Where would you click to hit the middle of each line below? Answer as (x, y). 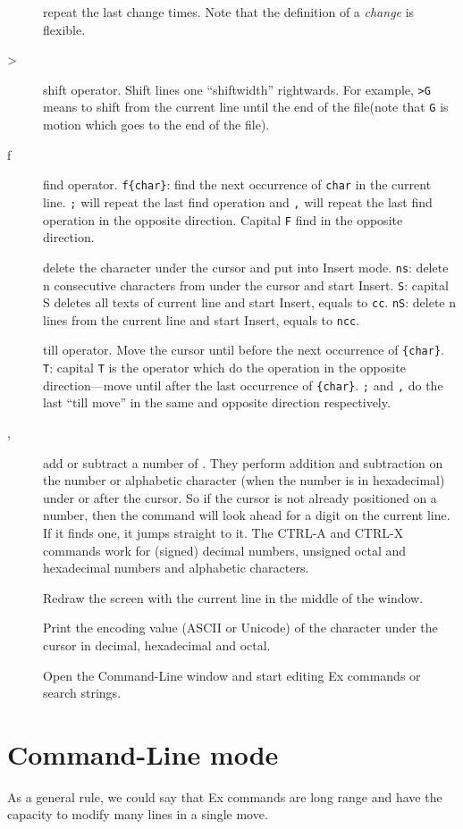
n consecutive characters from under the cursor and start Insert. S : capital (246, 285)
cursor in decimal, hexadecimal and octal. (157, 645)
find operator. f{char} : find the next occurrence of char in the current (237, 184)
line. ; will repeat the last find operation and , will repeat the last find (238, 201)
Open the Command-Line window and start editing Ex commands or (232, 675)
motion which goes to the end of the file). (156, 125)
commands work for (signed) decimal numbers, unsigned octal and (225, 550)
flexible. (64, 29)
